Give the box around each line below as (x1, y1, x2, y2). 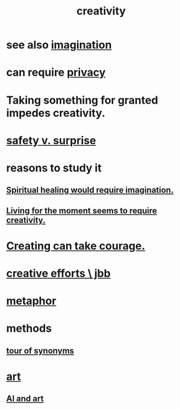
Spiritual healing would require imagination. (6, 185, 174, 195)
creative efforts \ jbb (6, 267, 111, 281)
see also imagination (6, 38, 112, 52)
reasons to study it (6, 161, 102, 175)
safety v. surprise (6, 134, 96, 147)
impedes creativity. (6, 106, 105, 120)
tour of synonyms (6, 345, 74, 356)
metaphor (6, 294, 57, 308)
